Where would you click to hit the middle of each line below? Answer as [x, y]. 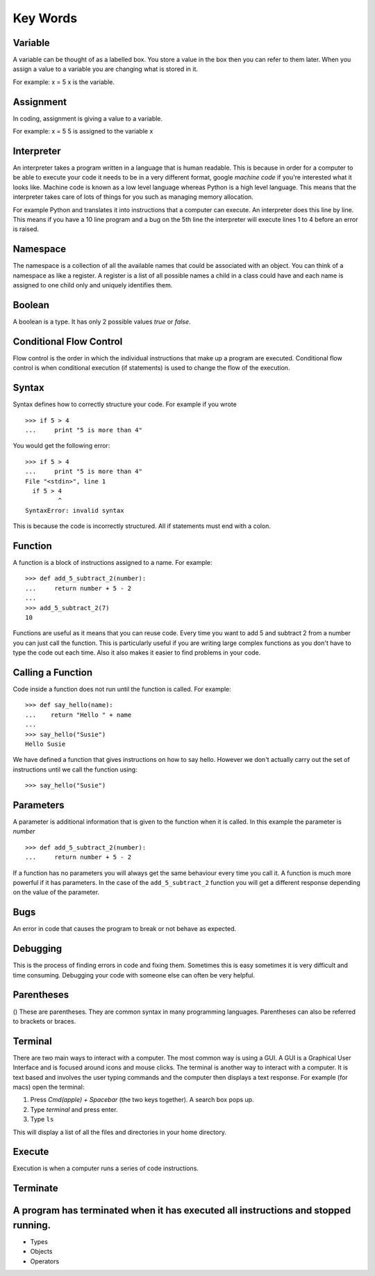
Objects [41, 1252]
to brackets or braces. [44, 1021]
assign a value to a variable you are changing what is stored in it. [105, 69]
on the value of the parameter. [56, 892]
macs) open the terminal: [49, 1087]
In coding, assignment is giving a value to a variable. [88, 118]
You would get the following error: [61, 446]
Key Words [45, 18]
